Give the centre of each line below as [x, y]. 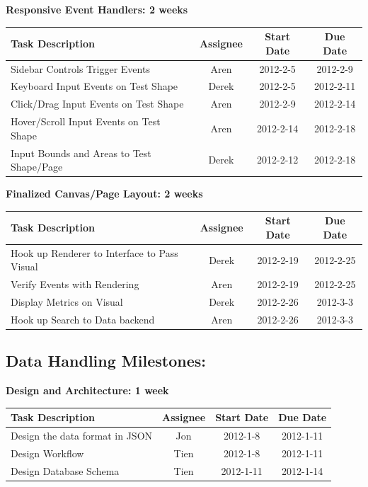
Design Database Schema [65, 470]
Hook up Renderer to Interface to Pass [94, 252]
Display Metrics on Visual [67, 302]
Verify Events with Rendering [75, 284]
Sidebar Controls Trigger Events [80, 68]
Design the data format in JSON [82, 436]
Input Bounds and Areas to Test [81, 153]
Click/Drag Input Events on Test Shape [97, 104]
